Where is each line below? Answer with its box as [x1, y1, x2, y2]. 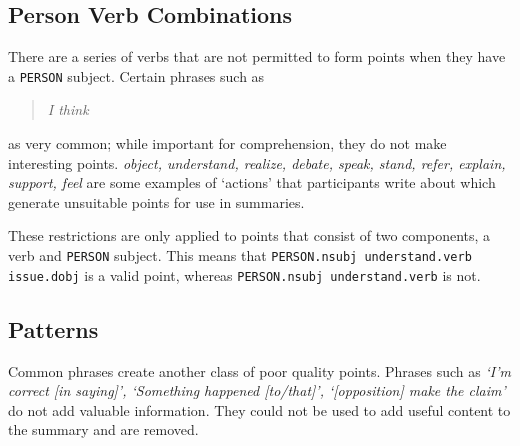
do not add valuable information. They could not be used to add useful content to [8, 399, 511, 420]
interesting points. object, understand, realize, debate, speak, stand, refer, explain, [8, 152, 506, 173]
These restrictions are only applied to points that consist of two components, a [8, 225, 491, 246]
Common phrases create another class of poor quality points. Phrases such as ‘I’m [8, 360, 511, 381]
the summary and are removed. [8, 419, 199, 440]
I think [47, 99, 89, 120]
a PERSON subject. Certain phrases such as [8, 65, 265, 86]
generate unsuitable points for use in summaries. [8, 191, 305, 212]
